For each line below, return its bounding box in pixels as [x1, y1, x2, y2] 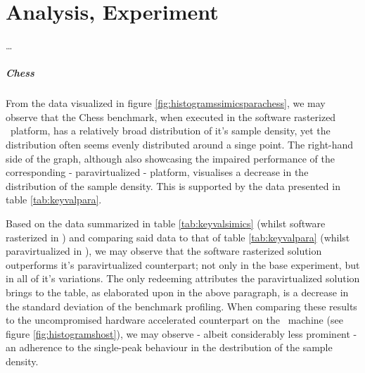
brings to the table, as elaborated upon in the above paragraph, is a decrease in [6, 285, 349, 299]
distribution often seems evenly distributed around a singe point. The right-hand [6, 137, 354, 152]
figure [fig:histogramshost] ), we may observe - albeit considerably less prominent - [6, 326, 357, 341]
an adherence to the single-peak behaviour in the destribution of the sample [6, 340, 333, 355]
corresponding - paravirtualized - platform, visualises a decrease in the [6, 165, 309, 179]
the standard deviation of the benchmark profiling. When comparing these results [6, 298, 357, 313]
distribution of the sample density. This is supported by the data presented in [6, 178, 340, 193]
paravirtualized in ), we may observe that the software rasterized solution [6, 244, 322, 258]
